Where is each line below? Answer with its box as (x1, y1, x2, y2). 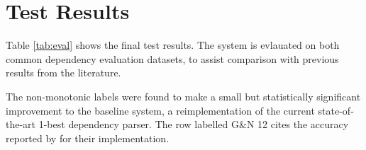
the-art (6, 117, 36, 132)
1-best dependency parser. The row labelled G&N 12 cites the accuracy (38, 117, 349, 132)
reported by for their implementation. (6, 130, 170, 145)
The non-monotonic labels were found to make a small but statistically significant (6, 88, 361, 103)
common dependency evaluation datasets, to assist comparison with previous (6, 51, 339, 66)
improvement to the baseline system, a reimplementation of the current (6, 103, 315, 117)
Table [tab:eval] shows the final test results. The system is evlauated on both (6, 37, 340, 52)
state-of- (318, 103, 354, 117)
